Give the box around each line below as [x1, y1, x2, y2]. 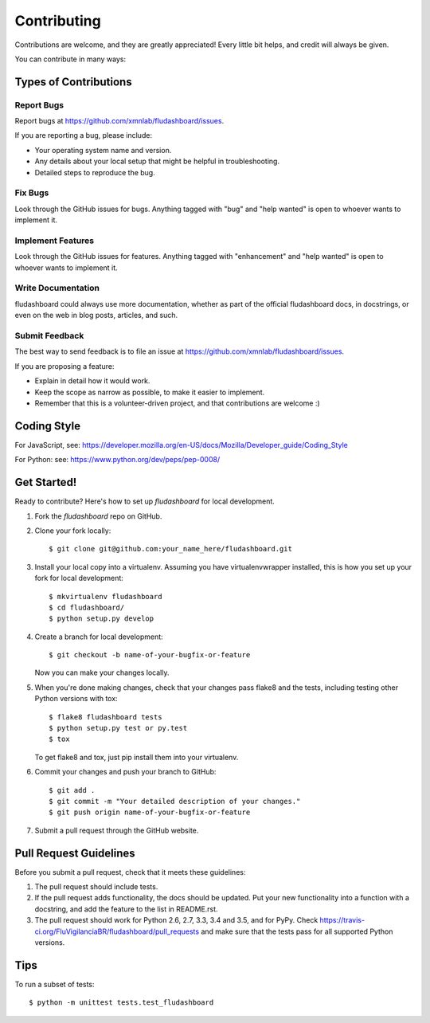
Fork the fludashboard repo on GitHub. [34, 511, 162, 521]
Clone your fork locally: [34, 526, 111, 535]
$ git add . [49, 786, 96, 794]
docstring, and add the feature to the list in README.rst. [34, 904, 218, 914]
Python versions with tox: [34, 694, 119, 704]
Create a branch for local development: [34, 632, 163, 641]
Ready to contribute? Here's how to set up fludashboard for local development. [14, 496, 275, 506]
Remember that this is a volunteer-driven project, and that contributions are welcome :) [34, 398, 320, 408]
